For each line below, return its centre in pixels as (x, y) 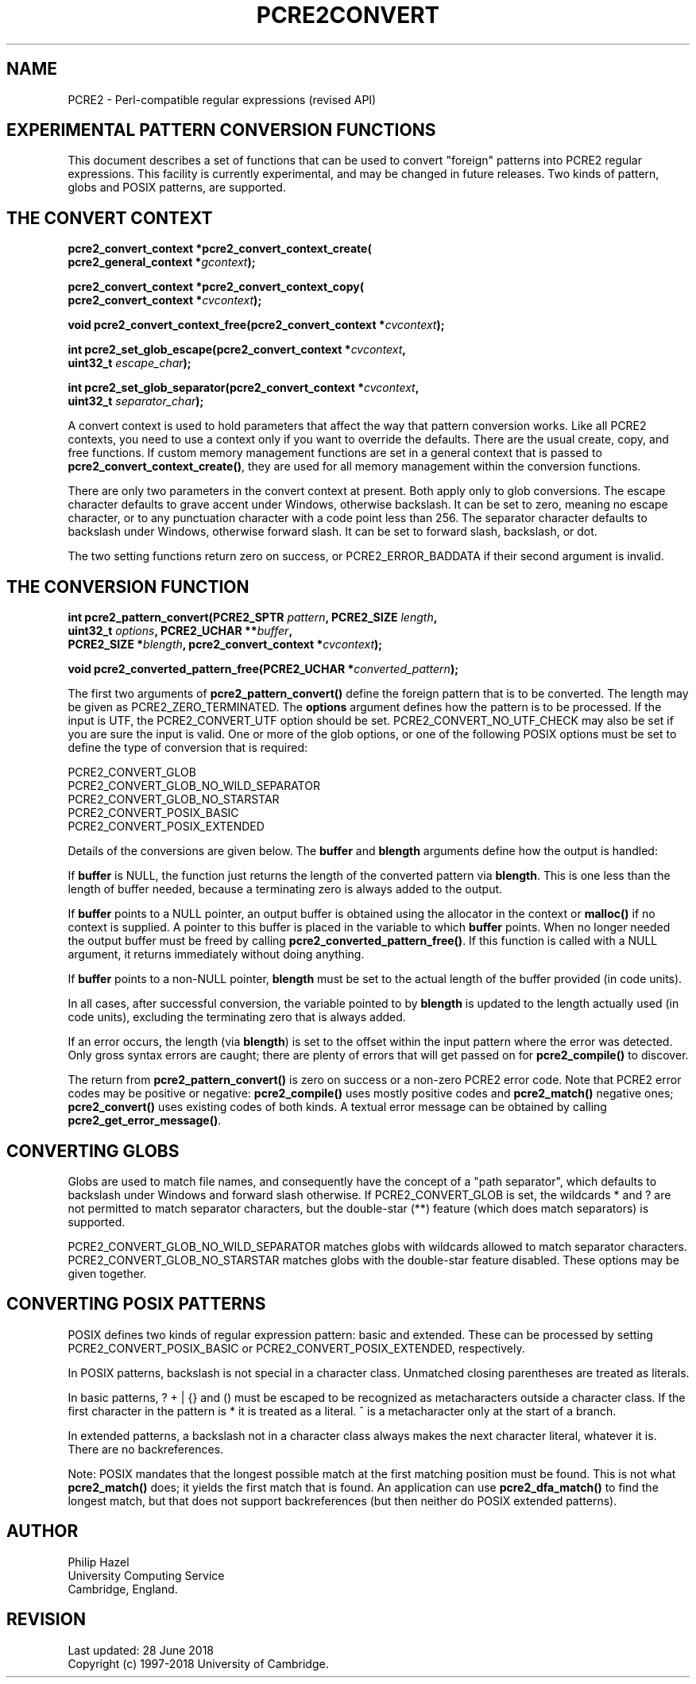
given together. (107, 1273)
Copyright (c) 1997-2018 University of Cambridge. (198, 1663)
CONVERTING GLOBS (93, 1151)
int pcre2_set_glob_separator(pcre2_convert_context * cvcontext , (244, 388)
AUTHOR (43, 1531)
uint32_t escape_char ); (130, 363)
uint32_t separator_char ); (136, 401)
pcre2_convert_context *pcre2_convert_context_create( (220, 249)
